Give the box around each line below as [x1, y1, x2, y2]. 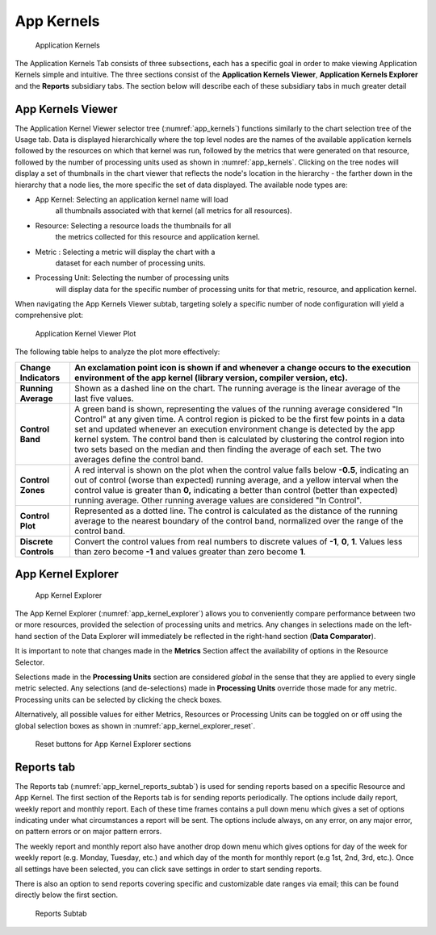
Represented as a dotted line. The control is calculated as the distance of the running [73, 505, 398, 516]
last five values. [73, 392, 134, 403]
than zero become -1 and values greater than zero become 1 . [73, 545, 306, 557]
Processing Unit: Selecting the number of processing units [35, 273, 229, 282]
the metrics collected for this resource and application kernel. [55, 232, 260, 242]
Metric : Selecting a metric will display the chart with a [35, 247, 216, 257]
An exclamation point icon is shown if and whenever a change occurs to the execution [73, 361, 412, 373]
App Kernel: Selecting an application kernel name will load [35, 194, 229, 204]
